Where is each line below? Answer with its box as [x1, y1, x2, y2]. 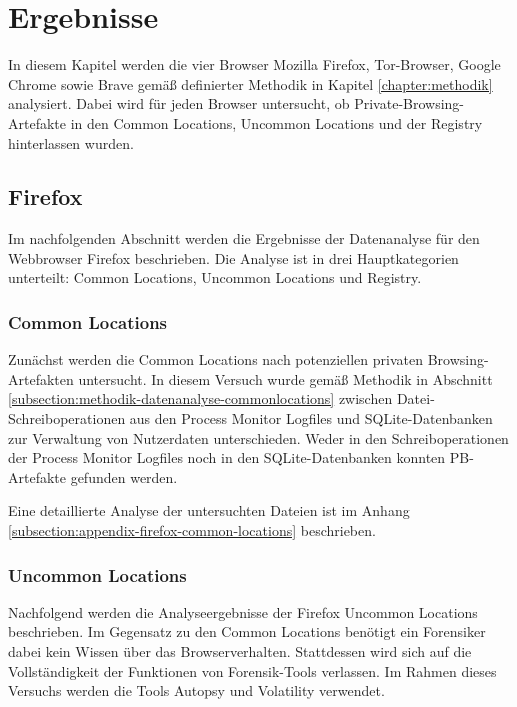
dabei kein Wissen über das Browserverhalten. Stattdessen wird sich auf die [8, 641, 472, 662]
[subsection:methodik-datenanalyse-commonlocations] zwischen [8, 388, 393, 409]
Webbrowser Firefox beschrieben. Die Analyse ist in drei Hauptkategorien [8, 247, 459, 268]
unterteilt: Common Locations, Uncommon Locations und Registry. [8, 267, 422, 288]
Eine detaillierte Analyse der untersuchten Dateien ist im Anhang [8, 500, 410, 521]
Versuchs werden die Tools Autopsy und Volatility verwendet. [8, 680, 385, 701]
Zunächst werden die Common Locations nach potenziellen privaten [8, 349, 423, 370]
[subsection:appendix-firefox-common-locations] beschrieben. [8, 520, 376, 541]
